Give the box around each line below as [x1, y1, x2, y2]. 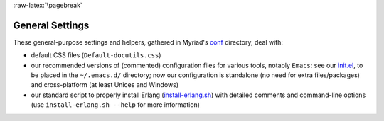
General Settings [13, 19, 90, 31]
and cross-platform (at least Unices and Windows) [31, 81, 179, 89]
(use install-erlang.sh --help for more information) [31, 100, 201, 109]
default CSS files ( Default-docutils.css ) [31, 51, 161, 59]
